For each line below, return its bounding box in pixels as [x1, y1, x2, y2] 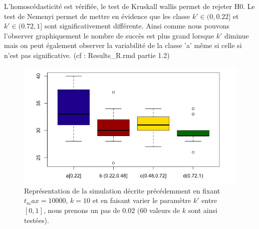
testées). [24, 214, 49, 225]
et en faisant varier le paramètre [92, 195, 191, 205]
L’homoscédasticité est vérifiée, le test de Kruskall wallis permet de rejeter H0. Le [4, 1, 255, 11]
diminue [224, 30, 249, 40]
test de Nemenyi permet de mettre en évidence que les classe [4, 10, 190, 21]
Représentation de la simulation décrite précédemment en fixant [24, 185, 220, 195]
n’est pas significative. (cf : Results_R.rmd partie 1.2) [4, 49, 170, 60]
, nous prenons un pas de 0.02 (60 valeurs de [43, 205, 180, 215]
